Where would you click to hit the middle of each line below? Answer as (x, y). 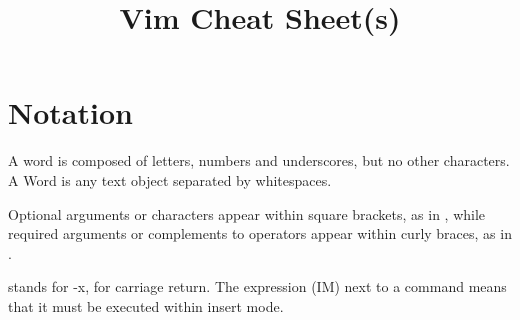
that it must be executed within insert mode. (146, 305)
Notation (70, 112)
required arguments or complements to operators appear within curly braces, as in (260, 233)
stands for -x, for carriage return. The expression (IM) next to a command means (257, 286)
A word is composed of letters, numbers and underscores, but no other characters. (259, 160)
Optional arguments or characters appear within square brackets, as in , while (247, 213)
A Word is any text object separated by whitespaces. (170, 179)
